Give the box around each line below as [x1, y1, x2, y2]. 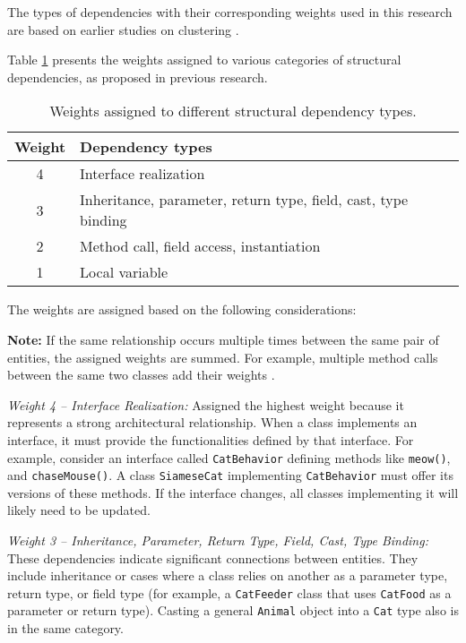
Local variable [80, 261, 168, 283]
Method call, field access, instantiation [80, 236, 321, 257]
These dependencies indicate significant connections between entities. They [7, 548, 419, 567]
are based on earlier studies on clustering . [7, 20, 239, 39]
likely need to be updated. [7, 501, 151, 519]
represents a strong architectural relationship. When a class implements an [7, 413, 418, 432]
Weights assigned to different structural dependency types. [49, 100, 417, 122]
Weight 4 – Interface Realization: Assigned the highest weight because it [7, 395, 404, 414]
